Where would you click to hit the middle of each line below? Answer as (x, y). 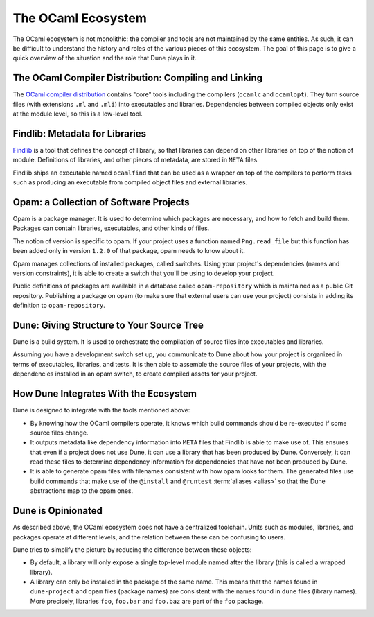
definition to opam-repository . (59, 306)
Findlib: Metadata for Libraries (80, 133)
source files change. (59, 433)
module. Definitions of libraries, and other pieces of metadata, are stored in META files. (136, 160)
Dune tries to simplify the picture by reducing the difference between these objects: (132, 549)
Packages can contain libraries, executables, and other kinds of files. (111, 228)
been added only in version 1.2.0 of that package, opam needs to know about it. (129, 251)
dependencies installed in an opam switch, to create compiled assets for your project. (135, 374)
